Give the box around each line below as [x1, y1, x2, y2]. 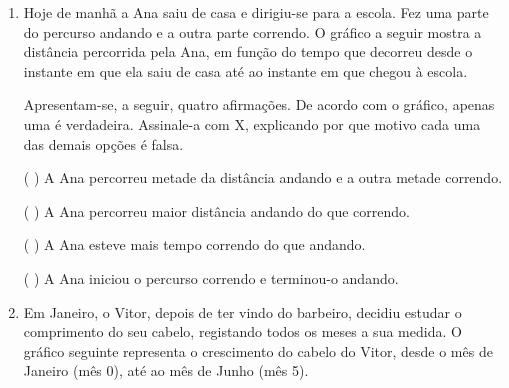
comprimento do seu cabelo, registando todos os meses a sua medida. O [23, 321, 462, 342]
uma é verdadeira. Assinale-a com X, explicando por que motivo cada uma [23, 113, 481, 134]
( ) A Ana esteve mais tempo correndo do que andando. [23, 234, 366, 255]
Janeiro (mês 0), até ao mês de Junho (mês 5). [23, 360, 309, 381]
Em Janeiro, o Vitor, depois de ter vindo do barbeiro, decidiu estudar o [23, 301, 462, 322]
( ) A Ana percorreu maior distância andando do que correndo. [23, 200, 410, 221]
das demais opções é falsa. [23, 133, 184, 154]
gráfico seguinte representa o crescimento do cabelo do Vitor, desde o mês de [23, 340, 493, 361]
